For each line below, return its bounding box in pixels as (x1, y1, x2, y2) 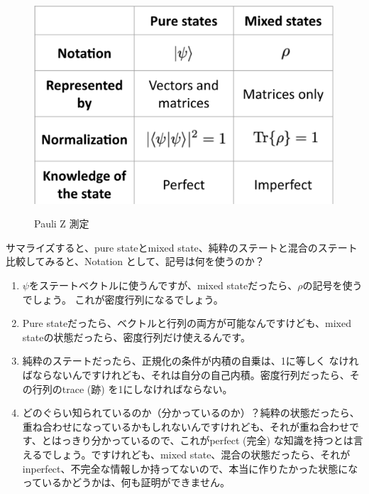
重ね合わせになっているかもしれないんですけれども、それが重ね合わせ (22, 419, 349, 434)
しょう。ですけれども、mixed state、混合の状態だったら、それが (52, 446, 351, 461)
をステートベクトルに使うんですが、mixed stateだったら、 (28, 278, 298, 293)
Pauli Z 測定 (34, 216, 89, 231)
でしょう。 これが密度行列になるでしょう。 (22, 291, 224, 306)
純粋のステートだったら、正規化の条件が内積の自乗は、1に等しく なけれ (22, 353, 359, 368)
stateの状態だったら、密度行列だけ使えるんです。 (22, 329, 250, 344)
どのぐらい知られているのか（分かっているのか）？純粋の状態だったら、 (22, 405, 360, 420)
